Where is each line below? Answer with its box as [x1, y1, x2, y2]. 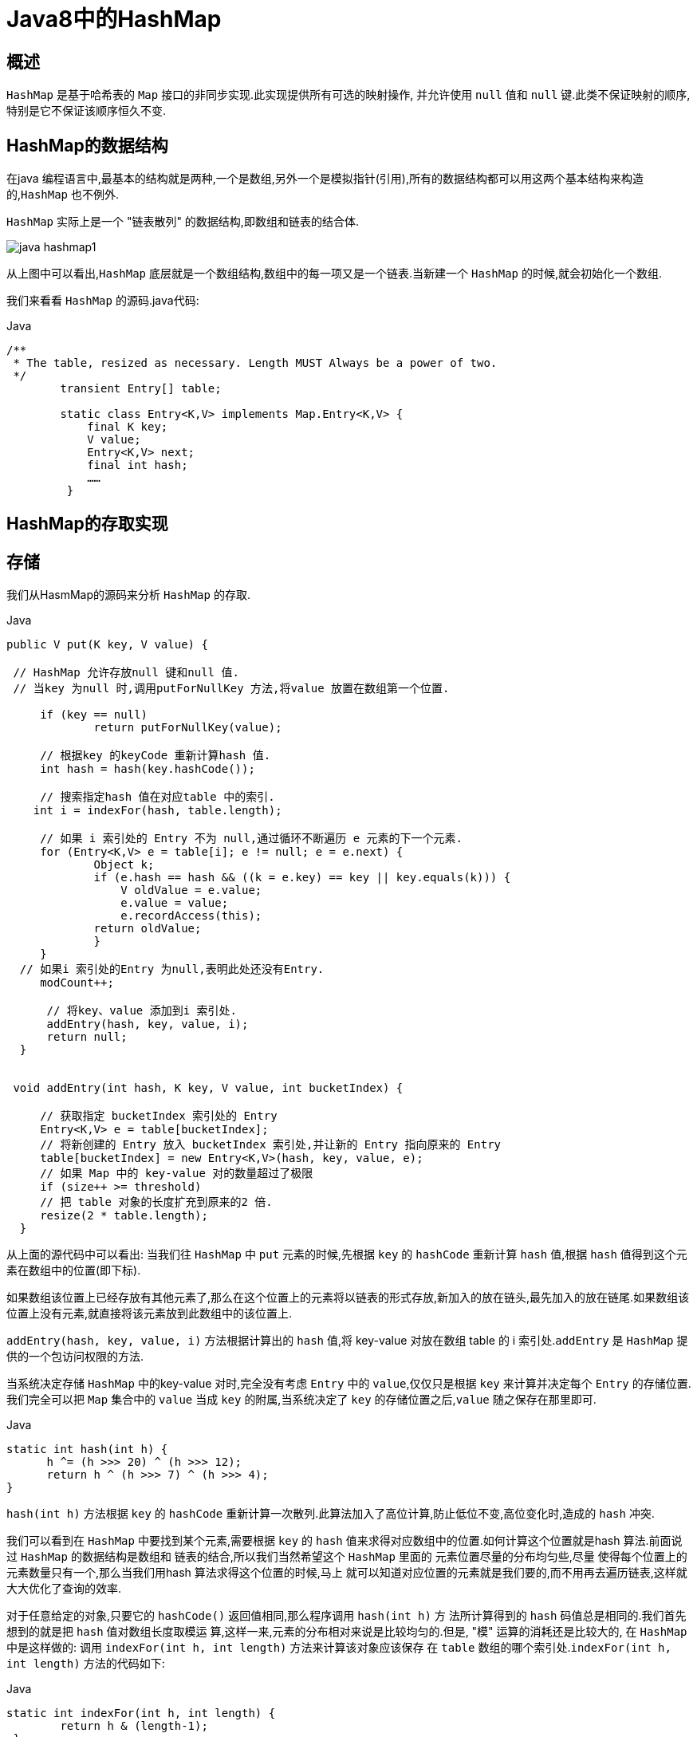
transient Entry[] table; [60, 382, 222, 396]
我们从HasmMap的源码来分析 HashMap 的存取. [6, 588, 250, 602]
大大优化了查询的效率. [6, 1581, 122, 1596]
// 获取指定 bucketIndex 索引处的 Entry [40, 1109, 278, 1123]
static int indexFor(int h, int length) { [6, 1707, 276, 1720]
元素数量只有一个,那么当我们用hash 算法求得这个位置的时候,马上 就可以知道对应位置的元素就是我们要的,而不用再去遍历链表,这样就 [6, 1566, 687, 1580]
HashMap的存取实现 [6, 514, 168, 534]
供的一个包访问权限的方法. [6, 1349, 144, 1364]
